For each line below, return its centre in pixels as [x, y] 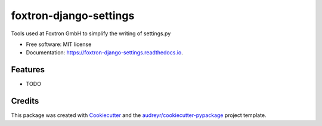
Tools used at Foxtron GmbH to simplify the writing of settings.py [91, 33]
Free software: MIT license [59, 44]
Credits [25, 101]
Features [28, 70]
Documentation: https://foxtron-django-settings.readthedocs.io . [104, 53]
